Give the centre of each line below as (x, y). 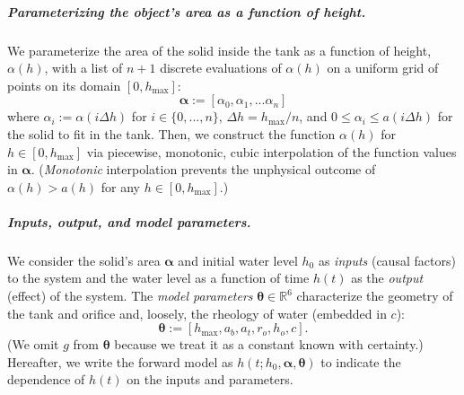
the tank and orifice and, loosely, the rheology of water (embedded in (197, 313)
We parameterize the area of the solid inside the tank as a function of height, (219, 50)
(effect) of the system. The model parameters (130, 296)
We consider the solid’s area (84, 260)
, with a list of (83, 68)
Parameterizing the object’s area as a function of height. (187, 11)
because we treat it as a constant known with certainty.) (269, 344)
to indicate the (361, 361)
